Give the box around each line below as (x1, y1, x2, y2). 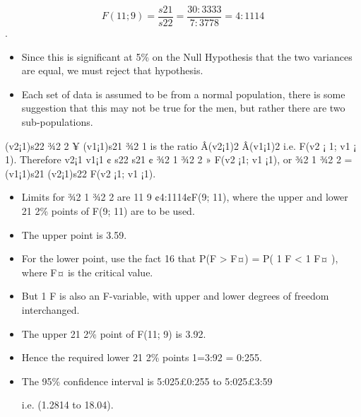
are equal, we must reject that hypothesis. (21, 63, 203, 78)
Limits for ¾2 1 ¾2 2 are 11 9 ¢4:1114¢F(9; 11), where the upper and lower (21, 189, 348, 204)
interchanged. (21, 302, 80, 317)
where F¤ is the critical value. (21, 264, 153, 279)
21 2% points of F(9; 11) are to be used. (21, 204, 195, 218)
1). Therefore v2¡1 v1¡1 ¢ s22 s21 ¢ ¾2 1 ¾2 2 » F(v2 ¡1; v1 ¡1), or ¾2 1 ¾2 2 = (5, 152, 353, 167)
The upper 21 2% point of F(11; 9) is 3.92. (21, 326, 206, 341)
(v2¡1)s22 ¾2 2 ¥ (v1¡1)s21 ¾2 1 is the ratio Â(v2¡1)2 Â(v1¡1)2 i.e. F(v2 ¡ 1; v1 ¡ (5, 138, 357, 153)
